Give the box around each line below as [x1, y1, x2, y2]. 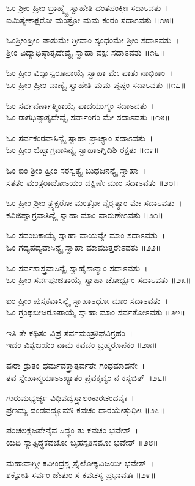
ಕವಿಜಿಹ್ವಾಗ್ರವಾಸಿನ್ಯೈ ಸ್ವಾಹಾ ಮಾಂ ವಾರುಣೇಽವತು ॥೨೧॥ [6, 208, 164, 221]
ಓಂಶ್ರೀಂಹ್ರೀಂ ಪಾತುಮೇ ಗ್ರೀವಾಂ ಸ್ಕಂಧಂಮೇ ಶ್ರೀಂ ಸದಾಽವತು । [6, 34, 179, 46]
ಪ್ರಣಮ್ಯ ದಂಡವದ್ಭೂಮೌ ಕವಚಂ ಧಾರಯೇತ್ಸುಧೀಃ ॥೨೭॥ [6, 403, 165, 416]
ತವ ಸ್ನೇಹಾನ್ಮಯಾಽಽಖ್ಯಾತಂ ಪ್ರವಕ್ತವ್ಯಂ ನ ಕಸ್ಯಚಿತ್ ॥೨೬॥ [6, 370, 167, 383]
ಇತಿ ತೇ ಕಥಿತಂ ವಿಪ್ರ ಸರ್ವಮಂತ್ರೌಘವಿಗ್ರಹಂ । [6, 326, 133, 339]
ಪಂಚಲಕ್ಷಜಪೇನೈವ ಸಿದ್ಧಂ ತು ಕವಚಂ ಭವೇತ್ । [6, 424, 138, 436]
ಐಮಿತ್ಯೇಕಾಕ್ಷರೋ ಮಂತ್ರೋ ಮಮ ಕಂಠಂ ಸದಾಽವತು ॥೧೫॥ [6, 13, 175, 26]
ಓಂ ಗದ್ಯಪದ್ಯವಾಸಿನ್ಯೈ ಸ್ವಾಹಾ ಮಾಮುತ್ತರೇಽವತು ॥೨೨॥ [6, 240, 161, 253]
